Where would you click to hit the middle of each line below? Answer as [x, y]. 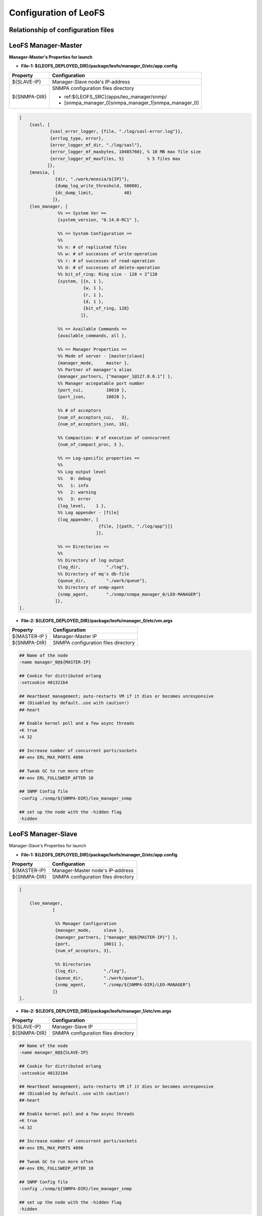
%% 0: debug [74, 479]
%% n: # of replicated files [92, 247]
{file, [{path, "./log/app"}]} [136, 526]
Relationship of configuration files [62, 30]
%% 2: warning [77, 492]
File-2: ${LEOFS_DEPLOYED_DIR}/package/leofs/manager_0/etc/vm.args [97, 621]
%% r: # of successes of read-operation [106, 261]
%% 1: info [73, 485]
